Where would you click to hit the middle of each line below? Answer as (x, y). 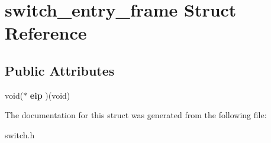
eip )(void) (50, 95)
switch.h (20, 134)
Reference (46, 33)
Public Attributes (60, 70)
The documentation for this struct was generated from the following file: (136, 115)
